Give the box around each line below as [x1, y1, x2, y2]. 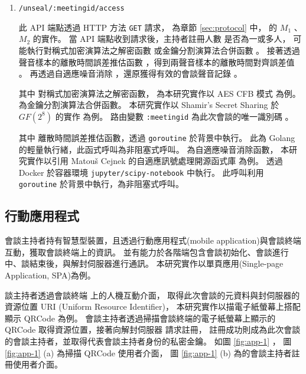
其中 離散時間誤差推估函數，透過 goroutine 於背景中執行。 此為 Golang [18, 131, 295, 143]
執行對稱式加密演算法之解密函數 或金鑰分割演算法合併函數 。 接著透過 [27, 44, 300, 56]
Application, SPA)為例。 [5, 269, 96, 281]
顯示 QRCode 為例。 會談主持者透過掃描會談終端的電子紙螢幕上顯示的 [5, 311, 276, 324]
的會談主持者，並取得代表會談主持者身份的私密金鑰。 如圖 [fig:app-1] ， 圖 [5, 334, 292, 347]
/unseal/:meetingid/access [18, 4, 125, 12]
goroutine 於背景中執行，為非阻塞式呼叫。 [18, 178, 184, 190]
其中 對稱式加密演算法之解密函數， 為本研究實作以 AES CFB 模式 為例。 [18, 87, 301, 99]
